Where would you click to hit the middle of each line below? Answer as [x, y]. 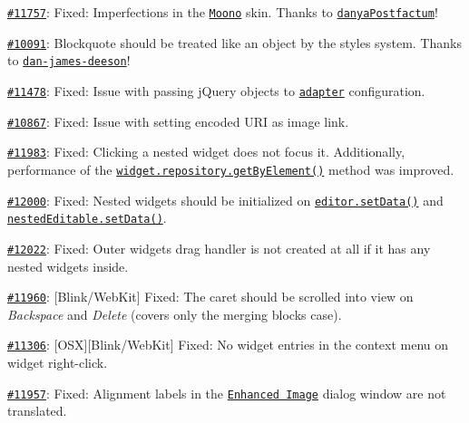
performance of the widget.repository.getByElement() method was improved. [231, 169]
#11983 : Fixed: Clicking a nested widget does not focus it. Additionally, [206, 152]
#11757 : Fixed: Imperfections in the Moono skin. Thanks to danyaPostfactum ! [223, 12]
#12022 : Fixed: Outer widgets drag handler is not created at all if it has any [219, 248]
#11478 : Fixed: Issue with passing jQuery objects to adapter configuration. [216, 90]
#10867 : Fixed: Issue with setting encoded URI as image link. [178, 121]
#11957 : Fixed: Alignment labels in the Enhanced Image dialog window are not [227, 393]
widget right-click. [58, 363]
